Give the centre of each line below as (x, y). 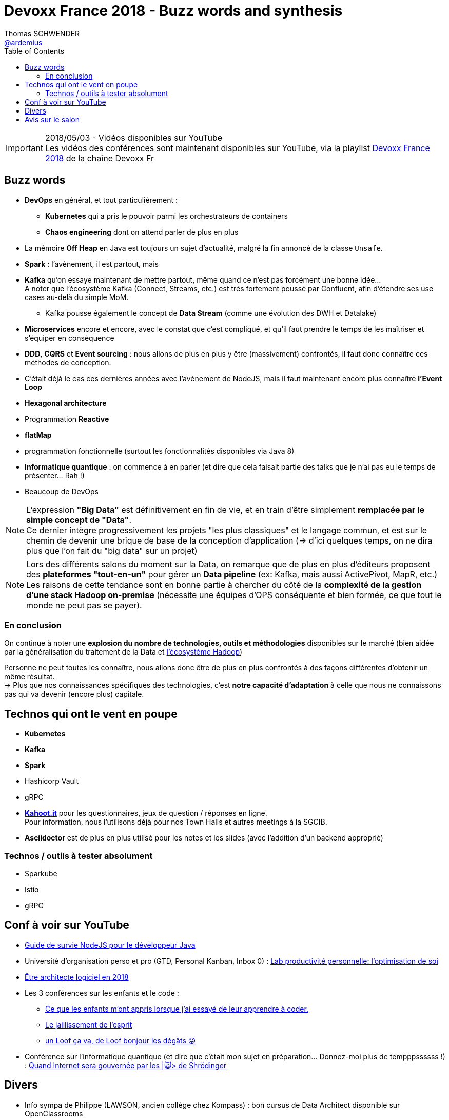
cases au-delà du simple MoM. (77, 297)
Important (24, 148)
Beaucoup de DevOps (62, 491)
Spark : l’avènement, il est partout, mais (92, 264)
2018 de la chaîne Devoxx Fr (99, 158)
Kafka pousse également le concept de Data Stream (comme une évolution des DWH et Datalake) (211, 313)
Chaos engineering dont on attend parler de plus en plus (142, 232)
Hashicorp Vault (52, 781)
